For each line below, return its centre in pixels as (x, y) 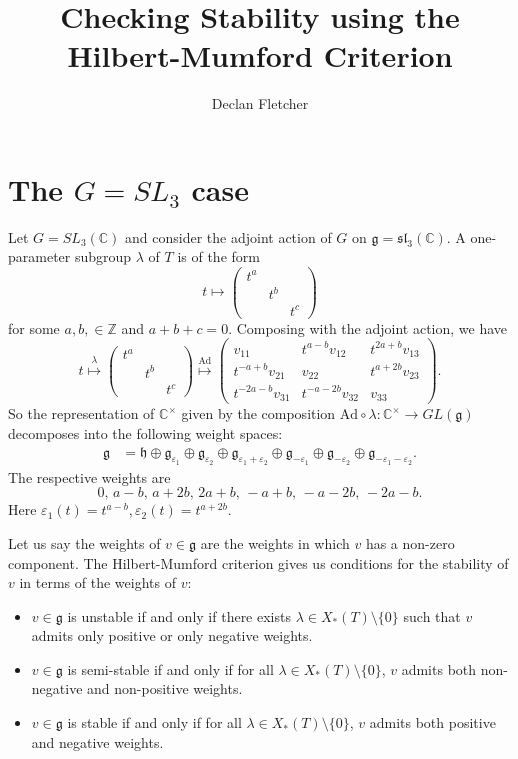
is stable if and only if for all (154, 722)
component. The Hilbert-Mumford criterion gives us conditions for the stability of (258, 562)
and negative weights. (97, 741)
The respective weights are (89, 476)
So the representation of (81, 413)
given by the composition (258, 413)
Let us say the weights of (84, 542)
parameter (39, 256)
